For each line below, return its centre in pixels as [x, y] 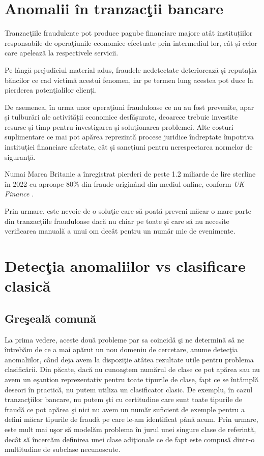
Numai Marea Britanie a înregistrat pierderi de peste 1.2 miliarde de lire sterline [130, 174]
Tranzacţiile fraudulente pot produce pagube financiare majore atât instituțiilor [129, 33]
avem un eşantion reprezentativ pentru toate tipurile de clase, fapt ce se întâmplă [131, 379]
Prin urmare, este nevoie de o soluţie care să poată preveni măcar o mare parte [128, 211]
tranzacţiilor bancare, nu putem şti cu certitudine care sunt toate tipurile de [124, 399]
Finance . [19, 194]
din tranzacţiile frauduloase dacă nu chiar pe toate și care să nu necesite [117, 221]
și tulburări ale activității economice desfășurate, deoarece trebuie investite [121, 117]
